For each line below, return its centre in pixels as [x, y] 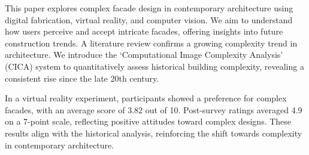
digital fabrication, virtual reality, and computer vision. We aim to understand [149, 19]
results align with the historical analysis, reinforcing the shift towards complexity [154, 133]
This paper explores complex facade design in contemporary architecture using [149, 8]
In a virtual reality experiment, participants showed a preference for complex [146, 98]
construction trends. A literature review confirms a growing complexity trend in [151, 43]
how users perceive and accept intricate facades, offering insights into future [144, 31]
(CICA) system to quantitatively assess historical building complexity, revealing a [154, 66]
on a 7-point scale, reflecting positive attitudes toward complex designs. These [148, 121]
